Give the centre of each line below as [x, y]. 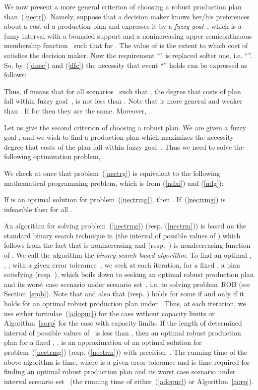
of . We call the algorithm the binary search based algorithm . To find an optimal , [128, 255]
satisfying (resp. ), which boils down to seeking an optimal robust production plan [129, 274]
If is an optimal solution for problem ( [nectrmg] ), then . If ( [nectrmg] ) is [115, 199]
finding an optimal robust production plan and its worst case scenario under [120, 371]
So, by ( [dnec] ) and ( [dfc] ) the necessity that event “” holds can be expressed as [126, 65]
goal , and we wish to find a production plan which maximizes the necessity [119, 137]
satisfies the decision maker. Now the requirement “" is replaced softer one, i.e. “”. [128, 55]
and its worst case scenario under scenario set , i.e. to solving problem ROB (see [127, 284]
